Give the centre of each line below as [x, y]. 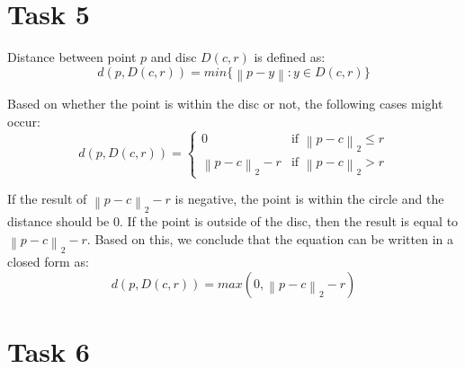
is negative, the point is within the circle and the [309, 199]
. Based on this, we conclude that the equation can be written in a [270, 238]
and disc [174, 57]
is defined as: [290, 57]
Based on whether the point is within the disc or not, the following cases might [225, 104]
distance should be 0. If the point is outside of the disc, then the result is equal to [233, 221]
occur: [24, 121]
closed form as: [48, 261]
